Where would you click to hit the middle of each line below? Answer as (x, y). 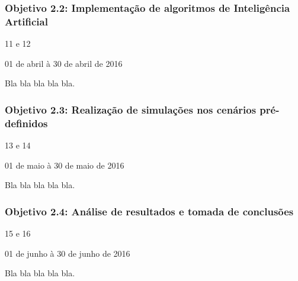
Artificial (26, 21)
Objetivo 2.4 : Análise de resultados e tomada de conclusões (149, 211)
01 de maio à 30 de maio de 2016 (65, 165)
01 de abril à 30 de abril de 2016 (64, 63)
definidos (26, 123)
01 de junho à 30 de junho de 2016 (68, 253)
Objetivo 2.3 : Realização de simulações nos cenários (131, 109)
